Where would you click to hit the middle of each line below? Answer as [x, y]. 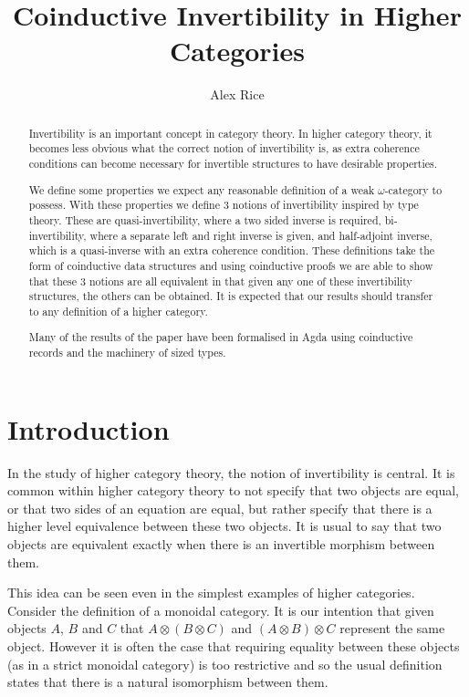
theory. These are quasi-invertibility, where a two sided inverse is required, [205, 219]
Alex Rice [237, 94]
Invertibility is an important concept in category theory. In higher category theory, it [230, 133]
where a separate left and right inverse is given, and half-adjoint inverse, [261, 235]
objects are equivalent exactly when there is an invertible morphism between [221, 543]
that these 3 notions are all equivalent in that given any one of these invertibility [220, 281]
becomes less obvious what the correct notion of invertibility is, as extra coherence [224, 148]
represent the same [392, 628]
